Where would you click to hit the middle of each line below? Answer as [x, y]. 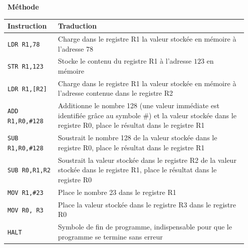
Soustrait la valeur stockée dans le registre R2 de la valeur [147, 160]
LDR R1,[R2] [27, 89]
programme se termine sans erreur [110, 236]
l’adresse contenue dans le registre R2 [115, 93]
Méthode [23, 7]
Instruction [27, 26]
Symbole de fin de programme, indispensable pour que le [145, 227]
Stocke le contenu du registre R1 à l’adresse [125, 61]
